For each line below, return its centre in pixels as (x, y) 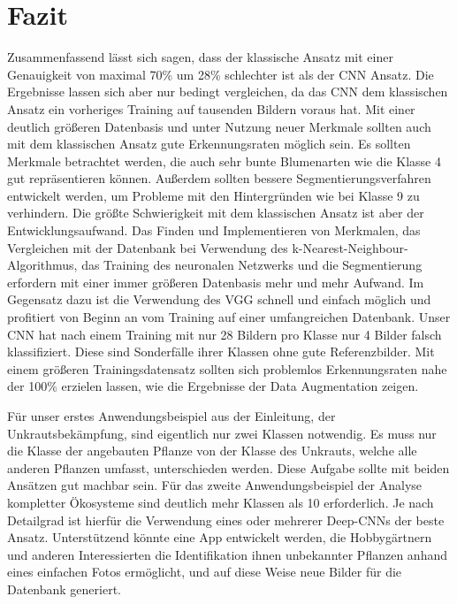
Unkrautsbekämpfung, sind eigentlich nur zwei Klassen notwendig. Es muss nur (222, 433)
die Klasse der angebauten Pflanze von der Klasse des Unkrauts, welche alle (212, 451)
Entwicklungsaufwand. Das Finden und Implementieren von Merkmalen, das (214, 230)
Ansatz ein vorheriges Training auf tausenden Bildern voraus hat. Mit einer (211, 108)
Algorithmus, (42, 265)
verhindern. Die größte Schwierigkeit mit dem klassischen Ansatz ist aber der (216, 213)
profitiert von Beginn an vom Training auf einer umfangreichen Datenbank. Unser (229, 317)
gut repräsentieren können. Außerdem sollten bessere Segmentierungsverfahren (219, 178)
